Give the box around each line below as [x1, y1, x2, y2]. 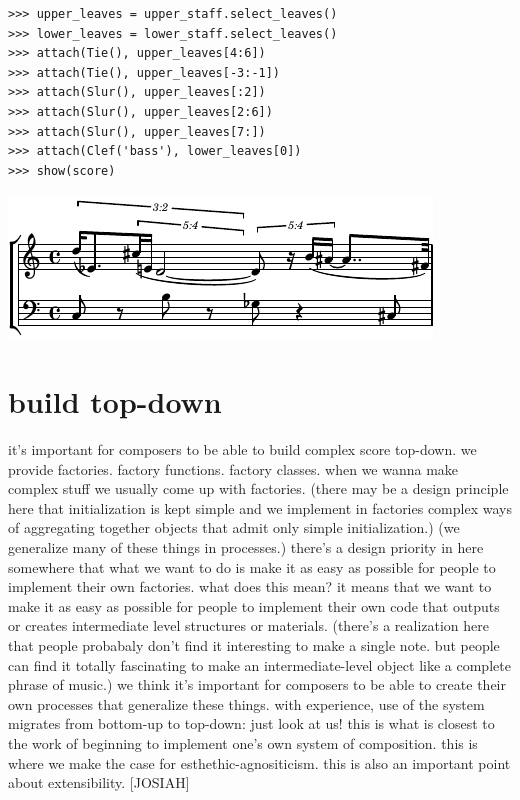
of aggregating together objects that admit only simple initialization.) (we [8, 517, 460, 538]
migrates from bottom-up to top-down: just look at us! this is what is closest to [8, 713, 495, 734]
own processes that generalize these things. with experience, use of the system [8, 693, 485, 714]
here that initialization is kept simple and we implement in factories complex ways [8, 497, 512, 518]
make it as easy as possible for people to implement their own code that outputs [8, 595, 500, 616]
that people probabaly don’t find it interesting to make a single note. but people [8, 635, 500, 655]
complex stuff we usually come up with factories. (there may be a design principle [8, 478, 509, 499]
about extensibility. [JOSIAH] [8, 772, 190, 793]
